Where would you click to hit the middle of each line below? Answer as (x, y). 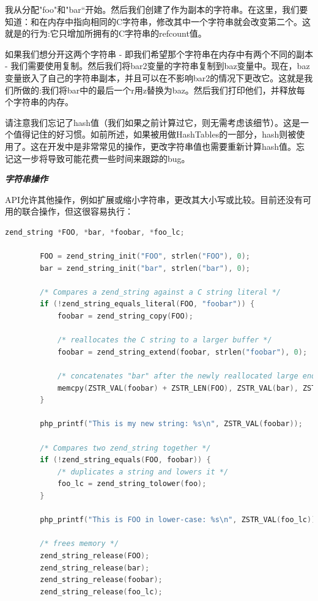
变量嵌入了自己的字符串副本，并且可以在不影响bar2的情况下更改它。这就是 (155, 77)
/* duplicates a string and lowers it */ (143, 472)
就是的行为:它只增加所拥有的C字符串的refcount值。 (106, 33)
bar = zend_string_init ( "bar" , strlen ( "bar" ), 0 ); (145, 268)
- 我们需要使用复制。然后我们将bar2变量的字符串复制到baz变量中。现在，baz (157, 66)
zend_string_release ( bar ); (95, 568)
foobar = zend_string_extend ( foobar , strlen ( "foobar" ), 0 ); (182, 352)
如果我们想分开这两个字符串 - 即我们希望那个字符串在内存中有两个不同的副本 (159, 53)
